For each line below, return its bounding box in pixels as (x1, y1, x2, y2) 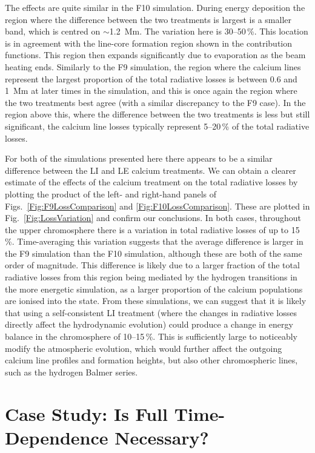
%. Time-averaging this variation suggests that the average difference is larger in (5, 235, 303, 248)
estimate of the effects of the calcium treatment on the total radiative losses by (5, 176, 298, 188)
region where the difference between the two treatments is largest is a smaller (5, 13, 292, 25)
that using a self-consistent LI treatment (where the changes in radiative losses (5, 306, 297, 319)
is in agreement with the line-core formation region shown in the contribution (5, 36, 293, 49)
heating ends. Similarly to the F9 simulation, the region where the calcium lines (5, 60, 301, 73)
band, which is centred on (5, 25, 101, 38)
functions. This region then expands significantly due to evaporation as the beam (5, 48, 306, 61)
